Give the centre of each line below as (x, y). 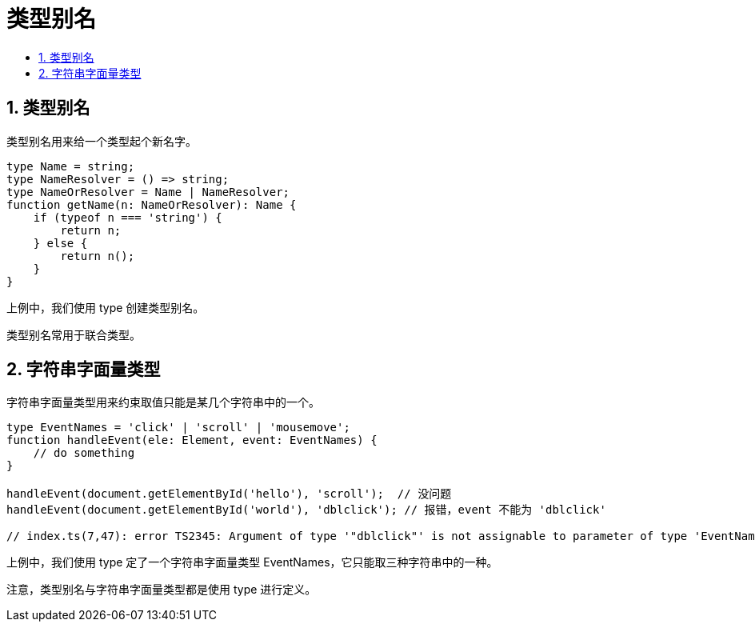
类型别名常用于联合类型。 (74, 334)
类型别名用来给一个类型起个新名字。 (102, 141)
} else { (60, 243)
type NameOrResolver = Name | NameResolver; (148, 192)
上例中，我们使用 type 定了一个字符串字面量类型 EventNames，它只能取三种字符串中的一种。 (252, 562)
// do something (84, 453)
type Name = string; (71, 166)
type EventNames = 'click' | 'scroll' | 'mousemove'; (178, 428)
